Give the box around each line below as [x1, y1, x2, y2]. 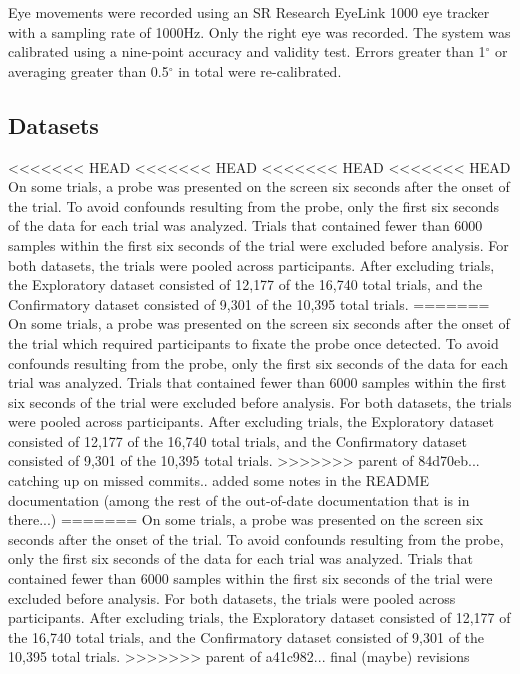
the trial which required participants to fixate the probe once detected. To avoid [8, 332, 499, 353]
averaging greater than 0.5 [8, 60, 169, 81]
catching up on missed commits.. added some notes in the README [8, 470, 430, 491]
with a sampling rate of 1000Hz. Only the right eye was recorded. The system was [8, 21, 511, 42]
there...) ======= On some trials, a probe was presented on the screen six [8, 509, 484, 530]
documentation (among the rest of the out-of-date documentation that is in [8, 489, 470, 510]
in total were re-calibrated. [178, 60, 342, 81]
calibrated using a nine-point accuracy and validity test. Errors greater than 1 [8, 41, 486, 62]
